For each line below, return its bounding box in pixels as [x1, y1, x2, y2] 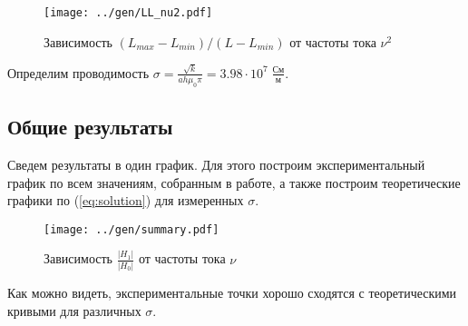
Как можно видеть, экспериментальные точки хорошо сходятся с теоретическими [7, 283, 457, 301]
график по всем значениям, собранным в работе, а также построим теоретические [7, 173, 461, 192]
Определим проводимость [7, 63, 150, 82]
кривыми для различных [7, 301, 141, 320]
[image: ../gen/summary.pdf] [44, 222, 219, 236]
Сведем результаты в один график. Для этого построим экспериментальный [7, 154, 425, 173]
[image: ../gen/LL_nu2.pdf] [44, 6, 213, 19]
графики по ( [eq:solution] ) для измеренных [7, 191, 244, 210]
